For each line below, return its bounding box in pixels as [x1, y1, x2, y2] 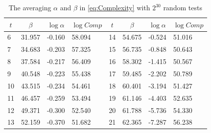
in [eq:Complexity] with [79, 2, 150, 12]
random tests [163, 2, 202, 12]
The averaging [8, 2, 51, 12]
